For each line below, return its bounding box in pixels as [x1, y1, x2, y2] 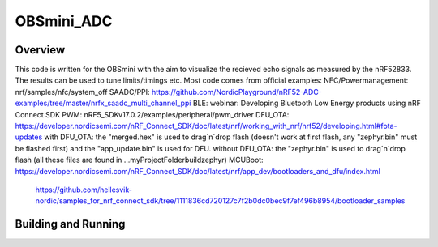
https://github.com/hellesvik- [35, 185, 133, 194]
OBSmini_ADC [15, 12, 113, 30]
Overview [15, 43, 66, 57]
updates [15, 132, 43, 142]
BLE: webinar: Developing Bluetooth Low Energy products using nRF [192, 98, 421, 109]
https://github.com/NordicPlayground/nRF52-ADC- [151, 87, 322, 96]
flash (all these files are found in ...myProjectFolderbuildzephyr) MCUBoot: [15, 155, 264, 165]
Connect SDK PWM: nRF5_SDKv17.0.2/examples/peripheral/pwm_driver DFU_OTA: [15, 109, 290, 119]
